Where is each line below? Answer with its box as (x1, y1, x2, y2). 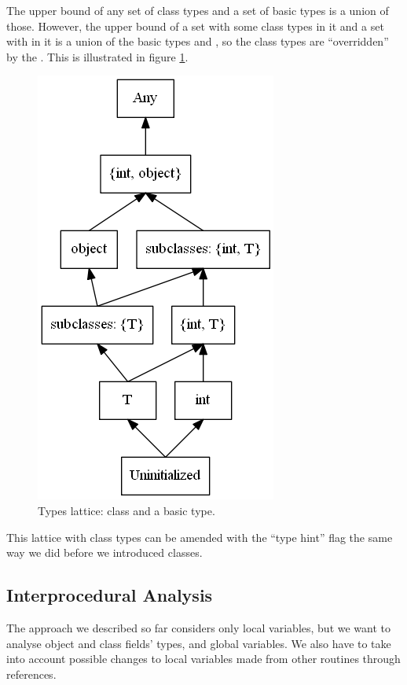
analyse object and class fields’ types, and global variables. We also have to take (6, 635, 391, 651)
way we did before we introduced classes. (6, 544, 203, 561)
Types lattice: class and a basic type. (38, 502, 215, 518)
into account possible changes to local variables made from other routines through (6, 650, 401, 667)
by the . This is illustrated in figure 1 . (6, 48, 189, 64)
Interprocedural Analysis (6, 583, 213, 607)
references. (6, 665, 57, 682)
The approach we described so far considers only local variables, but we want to (6, 619, 390, 635)
